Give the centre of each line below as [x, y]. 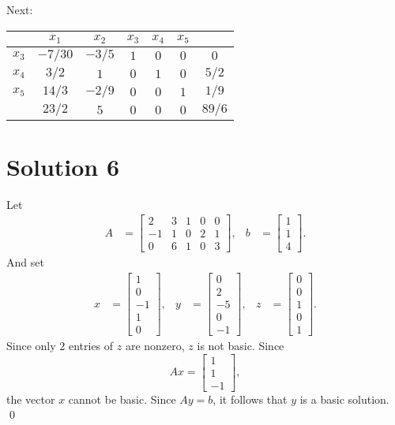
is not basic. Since [241, 346]
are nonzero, [155, 346]
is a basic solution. [344, 399]
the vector [31, 399]
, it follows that [250, 399]
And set [25, 262]
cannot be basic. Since [122, 399]
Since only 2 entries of [60, 346]
